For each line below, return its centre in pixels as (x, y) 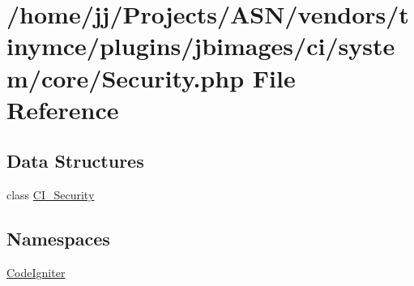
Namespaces (58, 239)
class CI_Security (51, 195)
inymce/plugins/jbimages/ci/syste (201, 46)
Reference (63, 109)
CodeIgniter (36, 272)
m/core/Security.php (126, 77)
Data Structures (75, 161)
